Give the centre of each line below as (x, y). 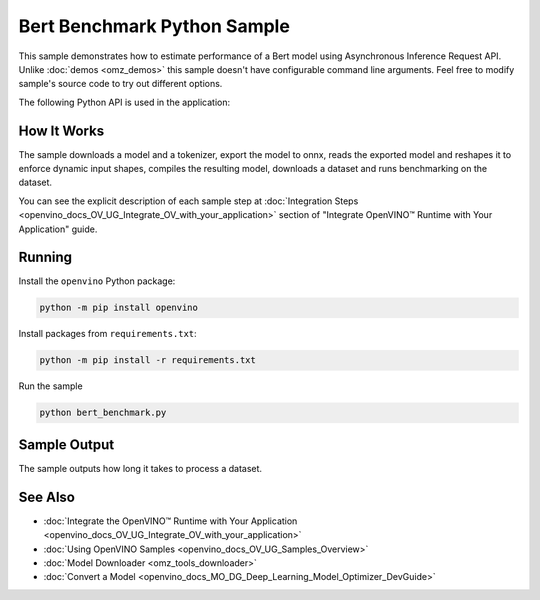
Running (45, 257)
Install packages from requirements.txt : (107, 334)
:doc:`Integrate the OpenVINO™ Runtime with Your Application (170, 521)
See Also (46, 496)
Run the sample (51, 386)
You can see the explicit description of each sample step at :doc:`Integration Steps (188, 201)
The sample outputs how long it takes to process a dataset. (140, 468)
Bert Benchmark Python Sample (154, 26)
